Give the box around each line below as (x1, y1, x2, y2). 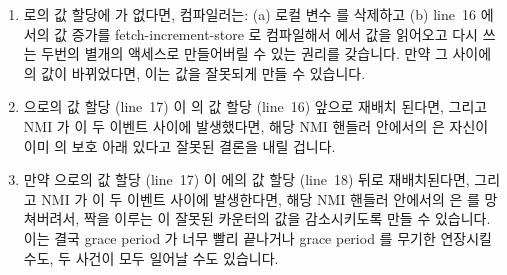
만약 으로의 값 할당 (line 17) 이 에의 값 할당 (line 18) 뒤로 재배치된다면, (23, 169, 470, 190)
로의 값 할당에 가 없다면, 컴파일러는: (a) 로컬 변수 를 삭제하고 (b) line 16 (23, 4, 476, 24)
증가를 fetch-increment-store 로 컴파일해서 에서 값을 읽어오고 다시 (71, 23, 478, 44)
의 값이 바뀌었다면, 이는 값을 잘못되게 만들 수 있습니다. (23, 62, 366, 83)
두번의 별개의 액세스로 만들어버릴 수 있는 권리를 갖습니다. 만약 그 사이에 (41, 43, 492, 64)
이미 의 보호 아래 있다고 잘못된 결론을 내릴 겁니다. (23, 135, 336, 156)
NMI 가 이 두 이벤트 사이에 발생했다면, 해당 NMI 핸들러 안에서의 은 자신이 (23, 115, 489, 136)
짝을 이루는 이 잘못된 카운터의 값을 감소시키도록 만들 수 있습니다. (83, 208, 491, 229)
